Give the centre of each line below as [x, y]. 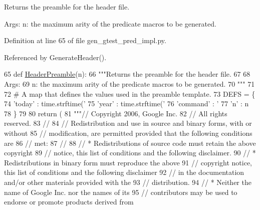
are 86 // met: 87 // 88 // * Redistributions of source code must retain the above [130, 143]
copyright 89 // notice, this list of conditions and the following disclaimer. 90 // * [130, 153]
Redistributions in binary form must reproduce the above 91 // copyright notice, [128, 162]
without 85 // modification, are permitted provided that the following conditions [128, 133]
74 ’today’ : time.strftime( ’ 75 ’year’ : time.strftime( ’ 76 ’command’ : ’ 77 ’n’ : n [126, 103]
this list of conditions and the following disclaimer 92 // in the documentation [124, 172]
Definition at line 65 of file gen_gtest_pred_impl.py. [85, 40]
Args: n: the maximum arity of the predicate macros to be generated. [110, 23]
